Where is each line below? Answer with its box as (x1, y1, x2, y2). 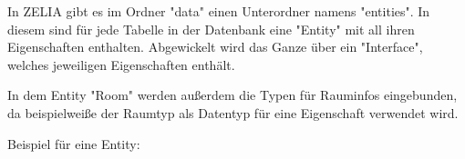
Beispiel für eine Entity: (7, 134, 140, 153)
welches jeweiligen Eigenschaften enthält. (7, 55, 235, 74)
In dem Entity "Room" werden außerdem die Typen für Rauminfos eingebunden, (7, 85, 458, 104)
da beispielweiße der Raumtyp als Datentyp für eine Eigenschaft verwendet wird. (7, 103, 459, 122)
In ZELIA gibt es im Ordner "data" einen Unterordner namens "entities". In (7, 2, 430, 20)
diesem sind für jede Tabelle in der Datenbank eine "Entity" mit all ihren (7, 19, 415, 38)
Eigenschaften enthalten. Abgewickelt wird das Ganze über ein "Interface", (7, 37, 423, 56)
